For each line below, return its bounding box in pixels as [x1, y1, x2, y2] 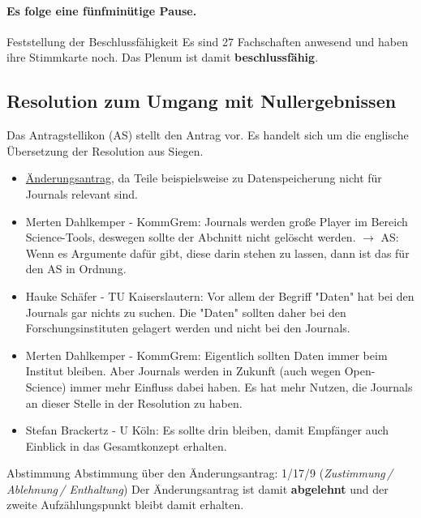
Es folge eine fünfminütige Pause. [6, 2, 197, 19]
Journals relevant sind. [25, 185, 138, 202]
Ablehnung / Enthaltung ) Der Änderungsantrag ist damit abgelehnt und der [6, 480, 389, 497]
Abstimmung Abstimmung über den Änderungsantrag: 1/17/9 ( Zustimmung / [6, 464, 393, 482]
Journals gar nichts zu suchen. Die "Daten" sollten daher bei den [25, 303, 346, 320]
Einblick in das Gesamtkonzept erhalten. [25, 437, 227, 454]
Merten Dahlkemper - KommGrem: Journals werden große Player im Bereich [25, 212, 408, 229]
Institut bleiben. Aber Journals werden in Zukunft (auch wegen [25, 362, 342, 379]
